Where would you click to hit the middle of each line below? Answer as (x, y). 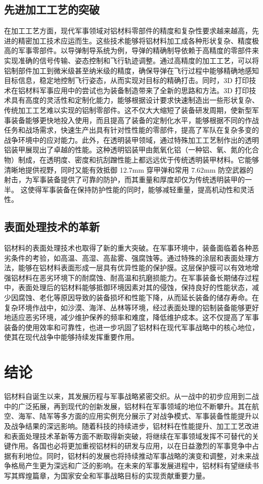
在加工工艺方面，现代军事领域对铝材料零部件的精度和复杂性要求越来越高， (128, 31)
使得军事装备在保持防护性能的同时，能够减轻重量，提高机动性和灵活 (141, 189)
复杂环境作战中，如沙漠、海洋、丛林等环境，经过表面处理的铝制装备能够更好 (131, 307)
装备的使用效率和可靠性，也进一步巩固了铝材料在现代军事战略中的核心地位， (131, 327)
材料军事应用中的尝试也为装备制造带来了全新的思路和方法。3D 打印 (137, 90)
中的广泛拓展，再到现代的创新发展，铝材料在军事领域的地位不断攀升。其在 (128, 406)
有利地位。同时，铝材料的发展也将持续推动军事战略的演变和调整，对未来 (131, 455)
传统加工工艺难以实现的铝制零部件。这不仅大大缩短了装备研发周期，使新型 (128, 110)
